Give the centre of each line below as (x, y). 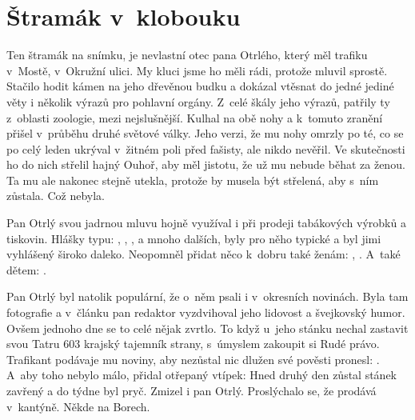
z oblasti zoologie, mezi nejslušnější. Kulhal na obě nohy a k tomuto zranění (195, 117)
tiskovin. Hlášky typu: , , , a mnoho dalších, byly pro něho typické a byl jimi (194, 238)
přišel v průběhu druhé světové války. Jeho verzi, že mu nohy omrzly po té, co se (205, 133)
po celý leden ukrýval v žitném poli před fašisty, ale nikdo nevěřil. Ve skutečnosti (206, 148)
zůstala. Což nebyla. (56, 196)
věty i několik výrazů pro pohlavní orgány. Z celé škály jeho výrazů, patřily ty (198, 101)
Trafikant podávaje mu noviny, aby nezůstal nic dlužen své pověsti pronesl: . (193, 359)
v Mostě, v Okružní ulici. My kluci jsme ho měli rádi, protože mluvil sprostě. (197, 70)
